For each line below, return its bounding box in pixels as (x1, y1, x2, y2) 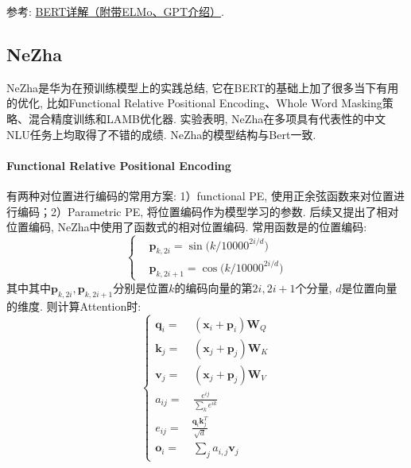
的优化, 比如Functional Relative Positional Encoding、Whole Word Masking (6, 95, 382, 111)
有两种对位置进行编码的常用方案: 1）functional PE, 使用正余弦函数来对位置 (6, 187, 394, 203)
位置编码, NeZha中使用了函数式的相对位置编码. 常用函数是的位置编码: (6, 219, 367, 235)
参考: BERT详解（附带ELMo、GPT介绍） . (6, 3, 224, 19)
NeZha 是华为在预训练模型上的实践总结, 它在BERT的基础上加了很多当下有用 (6, 79, 399, 95)
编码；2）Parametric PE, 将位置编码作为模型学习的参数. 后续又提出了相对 (17, 203, 399, 219)
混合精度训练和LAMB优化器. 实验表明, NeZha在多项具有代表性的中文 (28, 110, 386, 126)
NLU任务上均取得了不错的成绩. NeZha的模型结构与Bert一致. (6, 126, 316, 142)
